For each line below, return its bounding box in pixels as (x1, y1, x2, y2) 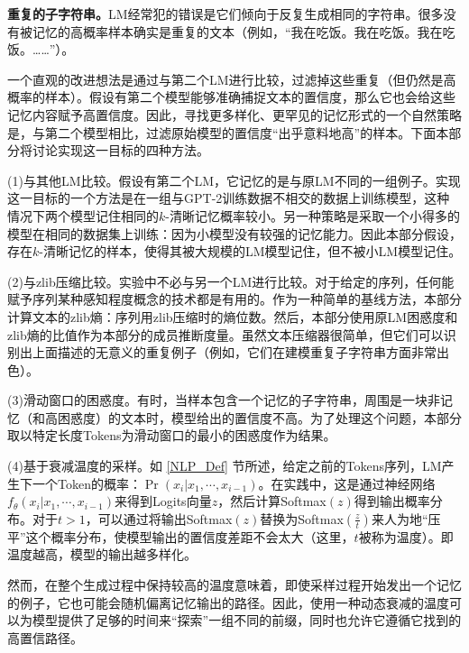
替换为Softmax (260, 509, 344, 528)
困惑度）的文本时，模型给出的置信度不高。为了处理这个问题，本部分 (57, 408, 462, 427)
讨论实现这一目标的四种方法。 (32, 141, 209, 160)
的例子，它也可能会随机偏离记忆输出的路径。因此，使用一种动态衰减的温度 (7, 593, 449, 612)
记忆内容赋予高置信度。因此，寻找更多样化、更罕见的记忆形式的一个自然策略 (7, 105, 462, 124)
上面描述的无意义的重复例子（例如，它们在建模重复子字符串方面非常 (32, 343, 437, 362)
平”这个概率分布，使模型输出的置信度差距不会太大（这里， (7, 527, 354, 546)
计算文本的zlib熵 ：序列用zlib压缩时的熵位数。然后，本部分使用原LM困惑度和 (7, 307, 458, 326)
